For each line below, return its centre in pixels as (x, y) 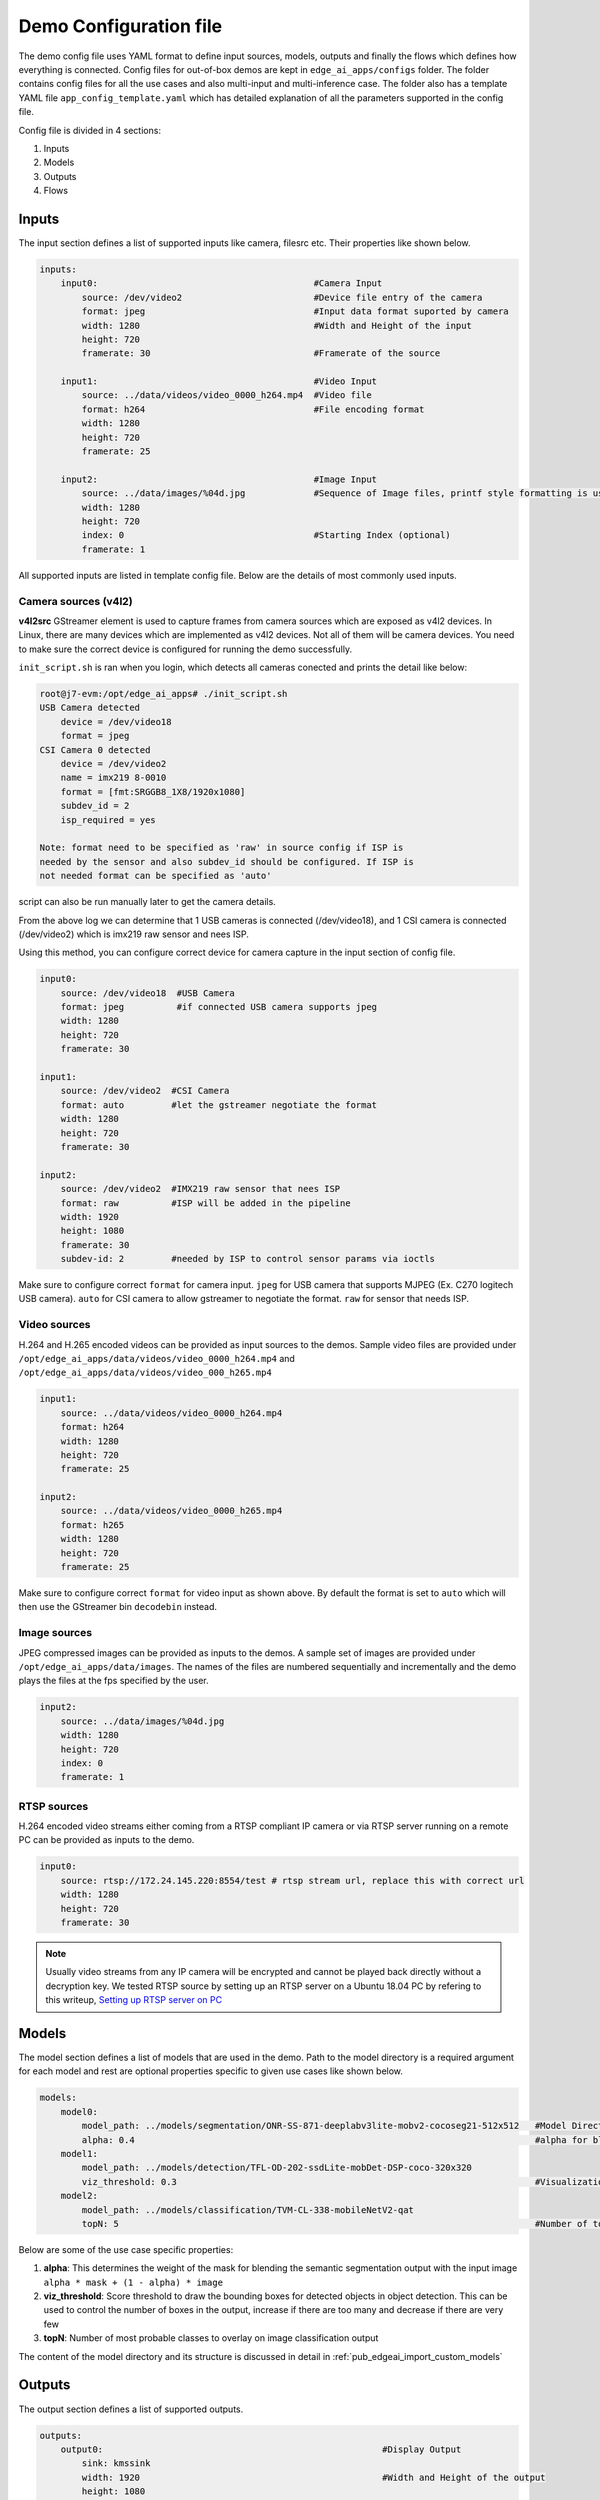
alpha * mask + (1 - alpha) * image (133, 2282)
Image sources (55, 1633)
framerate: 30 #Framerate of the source (261, 353)
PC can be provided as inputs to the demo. (106, 1840)
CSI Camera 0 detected (95, 749)
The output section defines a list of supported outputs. (131, 2409)
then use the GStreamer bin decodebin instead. (118, 1607)
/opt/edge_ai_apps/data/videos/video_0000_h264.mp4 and (156, 1358)
